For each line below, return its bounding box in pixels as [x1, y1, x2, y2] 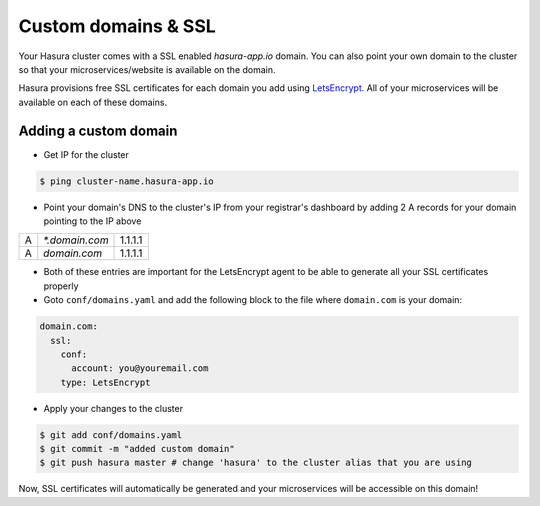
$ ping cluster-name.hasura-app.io [39, 175, 214, 187]
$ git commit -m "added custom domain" [39, 443, 235, 455]
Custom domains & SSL [18, 15, 217, 37]
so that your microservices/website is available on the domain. [18, 63, 276, 75]
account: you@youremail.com [71, 363, 209, 374]
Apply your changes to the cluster [43, 402, 184, 414]
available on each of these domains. [18, 96, 168, 108]
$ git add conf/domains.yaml [39, 429, 183, 440]
